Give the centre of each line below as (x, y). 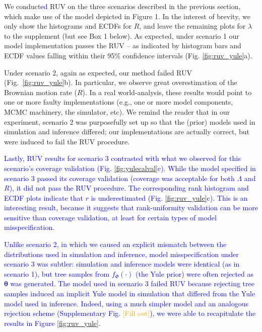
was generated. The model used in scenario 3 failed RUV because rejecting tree (132, 283)
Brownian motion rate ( (41, 92)
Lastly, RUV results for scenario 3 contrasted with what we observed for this (122, 158)
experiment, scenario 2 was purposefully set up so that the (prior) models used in (130, 121)
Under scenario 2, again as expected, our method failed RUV (98, 72)
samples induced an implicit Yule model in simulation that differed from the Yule (130, 294)
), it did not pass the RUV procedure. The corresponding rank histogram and (129, 188)
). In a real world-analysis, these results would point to (167, 92)
